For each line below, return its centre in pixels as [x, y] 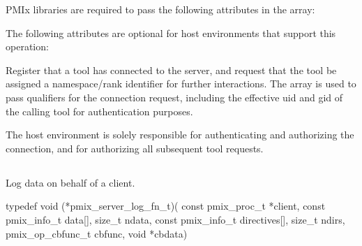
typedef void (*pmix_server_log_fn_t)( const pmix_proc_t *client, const [166, 206]
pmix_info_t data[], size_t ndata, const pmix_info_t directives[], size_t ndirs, [175, 219]
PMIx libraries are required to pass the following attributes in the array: [160, 9]
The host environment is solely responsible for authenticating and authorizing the [180, 135]
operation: [27, 46]
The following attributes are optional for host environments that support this [171, 32]
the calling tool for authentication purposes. [99, 111]
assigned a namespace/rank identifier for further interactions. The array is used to [181, 84]
